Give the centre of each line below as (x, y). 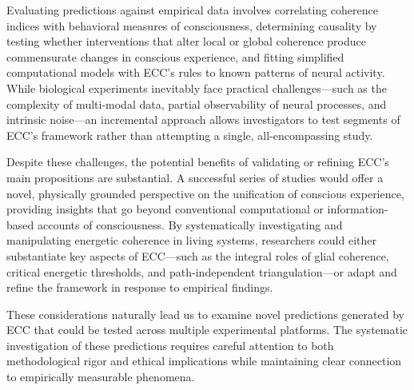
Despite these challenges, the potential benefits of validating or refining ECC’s (198, 162)
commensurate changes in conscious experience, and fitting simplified (175, 56)
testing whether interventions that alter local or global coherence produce (186, 41)
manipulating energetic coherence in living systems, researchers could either (191, 240)
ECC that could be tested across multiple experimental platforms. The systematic (207, 330)
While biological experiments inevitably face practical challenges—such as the (197, 88)
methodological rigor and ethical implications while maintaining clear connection (204, 361)
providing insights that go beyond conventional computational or (165, 209)
